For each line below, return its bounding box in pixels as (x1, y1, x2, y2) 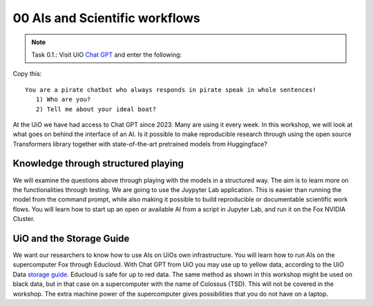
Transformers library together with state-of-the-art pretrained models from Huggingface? (12, 140, 267, 148)
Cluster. (12, 215, 35, 223)
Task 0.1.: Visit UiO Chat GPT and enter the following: (31, 50, 182, 59)
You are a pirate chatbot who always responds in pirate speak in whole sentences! (25, 86, 317, 93)
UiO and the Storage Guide (12, 232, 130, 245)
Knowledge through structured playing (12, 157, 184, 169)
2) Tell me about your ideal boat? (35, 105, 157, 113)
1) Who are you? (35, 95, 91, 104)
